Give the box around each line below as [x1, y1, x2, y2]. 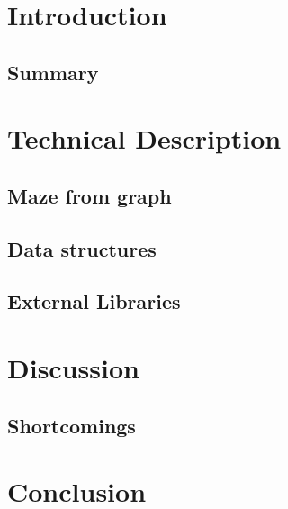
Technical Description [7, 120, 282, 157]
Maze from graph [7, 181, 172, 209]
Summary [7, 58, 99, 86]
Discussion [7, 350, 139, 386]
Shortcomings [7, 411, 136, 439]
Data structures [7, 234, 157, 262]
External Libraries [7, 287, 181, 315]
